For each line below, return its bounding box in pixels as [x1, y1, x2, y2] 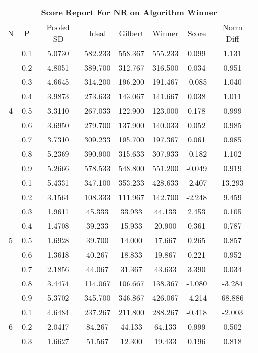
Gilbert [119, 27, 144, 39]
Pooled [46, 21, 70, 33]
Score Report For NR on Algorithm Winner [41, 6, 217, 18]
